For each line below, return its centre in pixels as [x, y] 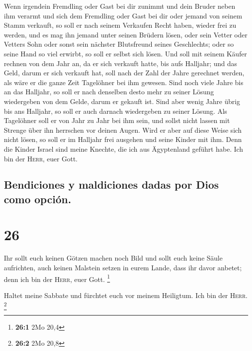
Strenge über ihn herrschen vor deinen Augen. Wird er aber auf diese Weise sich [123, 130]
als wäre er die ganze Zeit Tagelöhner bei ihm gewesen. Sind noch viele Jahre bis [124, 82]
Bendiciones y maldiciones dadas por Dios [111, 184]
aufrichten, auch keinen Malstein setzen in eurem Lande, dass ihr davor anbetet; [123, 267]
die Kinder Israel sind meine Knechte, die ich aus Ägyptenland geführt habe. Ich [124, 149]
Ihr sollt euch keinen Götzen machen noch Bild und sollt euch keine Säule [113, 258]
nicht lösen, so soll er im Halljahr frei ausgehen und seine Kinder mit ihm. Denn [123, 139]
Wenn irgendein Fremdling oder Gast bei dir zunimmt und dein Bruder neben [120, 6]
